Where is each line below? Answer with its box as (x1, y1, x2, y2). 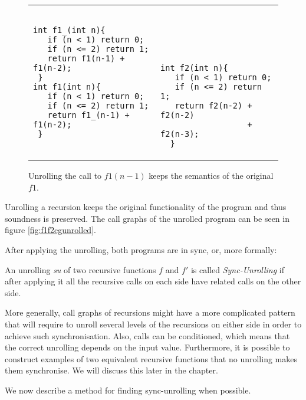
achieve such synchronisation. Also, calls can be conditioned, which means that (5, 329, 290, 342)
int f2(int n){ (160, 63, 228, 73)
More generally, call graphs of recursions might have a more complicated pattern (5, 306, 295, 319)
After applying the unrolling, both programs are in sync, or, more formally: (5, 243, 277, 255)
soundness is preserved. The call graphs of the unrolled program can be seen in (5, 212, 289, 224)
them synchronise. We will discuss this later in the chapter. (5, 364, 218, 376)
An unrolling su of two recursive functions (5, 263, 156, 276)
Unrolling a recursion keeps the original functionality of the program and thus (5, 201, 287, 213)
